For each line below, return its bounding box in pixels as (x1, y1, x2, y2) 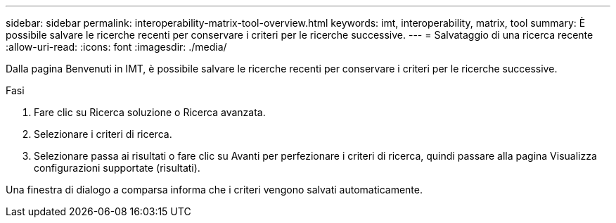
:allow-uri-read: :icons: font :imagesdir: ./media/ (6, 41, 227, 53)
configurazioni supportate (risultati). (34, 162, 200, 174)
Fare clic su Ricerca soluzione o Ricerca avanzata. (34, 106, 266, 118)
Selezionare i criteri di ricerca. (34, 128, 172, 140)
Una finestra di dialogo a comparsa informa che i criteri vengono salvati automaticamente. (6, 184, 423, 196)
